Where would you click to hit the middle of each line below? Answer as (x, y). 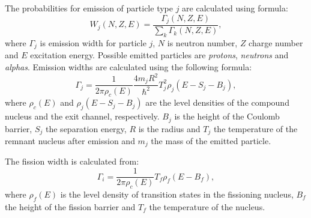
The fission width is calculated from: (72, 161)
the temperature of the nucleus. (207, 206)
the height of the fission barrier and (70, 206)
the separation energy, (86, 128)
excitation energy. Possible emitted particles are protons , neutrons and (159, 55)
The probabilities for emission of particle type (89, 8)
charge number (276, 42)
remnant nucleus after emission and (70, 141)
